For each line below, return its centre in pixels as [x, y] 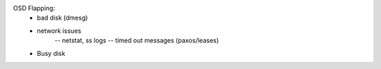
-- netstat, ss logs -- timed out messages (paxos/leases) [137, 40]
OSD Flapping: [34, 8]
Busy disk [51, 53]
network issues [59, 31]
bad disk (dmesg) [62, 18]
